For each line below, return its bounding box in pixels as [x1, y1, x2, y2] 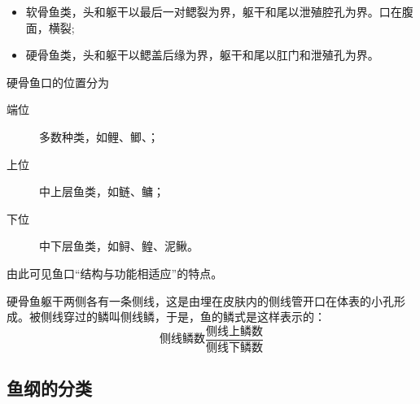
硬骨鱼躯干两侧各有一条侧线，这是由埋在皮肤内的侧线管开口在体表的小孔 [7, 292, 394, 309]
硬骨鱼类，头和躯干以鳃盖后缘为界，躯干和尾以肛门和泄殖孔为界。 [25, 46, 379, 63]
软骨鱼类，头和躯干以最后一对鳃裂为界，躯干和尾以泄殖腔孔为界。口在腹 [25, 3, 413, 20]
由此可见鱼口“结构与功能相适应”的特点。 [7, 264, 223, 281]
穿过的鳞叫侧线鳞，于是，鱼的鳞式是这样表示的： [63, 308, 326, 325]
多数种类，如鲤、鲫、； [39, 128, 159, 145]
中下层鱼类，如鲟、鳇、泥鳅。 [39, 237, 199, 254]
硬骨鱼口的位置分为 [7, 73, 109, 90]
